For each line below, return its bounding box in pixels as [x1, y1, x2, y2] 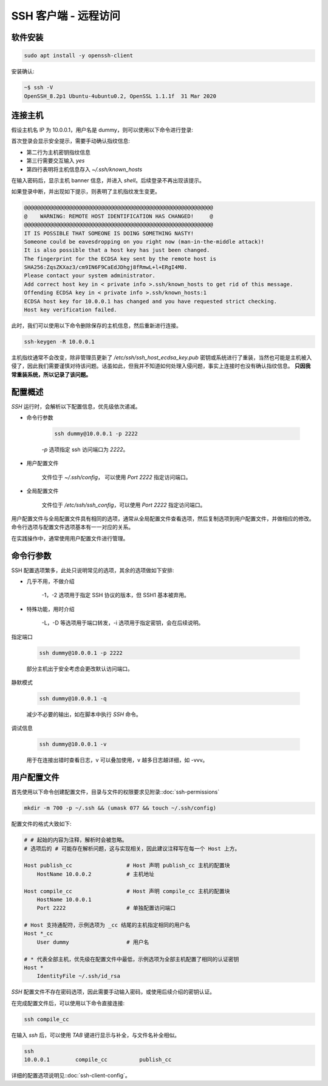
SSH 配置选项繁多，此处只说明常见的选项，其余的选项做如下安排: [11, 566, 174, 574]
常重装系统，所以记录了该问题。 [11, 371, 91, 378]
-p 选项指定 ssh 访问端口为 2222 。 [41, 446, 129, 453]
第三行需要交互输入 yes [26, 157, 85, 164]
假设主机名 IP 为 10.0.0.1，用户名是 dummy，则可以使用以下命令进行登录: [11, 126, 194, 134]
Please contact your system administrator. [24, 272, 156, 279]
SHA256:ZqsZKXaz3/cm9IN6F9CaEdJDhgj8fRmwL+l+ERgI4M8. [24, 264, 188, 271]
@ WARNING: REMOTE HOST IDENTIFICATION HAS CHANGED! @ [24, 213, 213, 220]
